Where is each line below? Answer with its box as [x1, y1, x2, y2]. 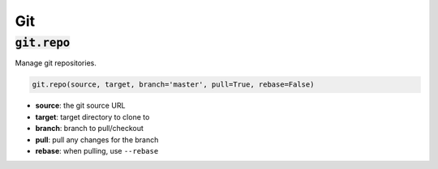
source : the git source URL [35, 101, 126, 111]
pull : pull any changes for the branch [35, 134, 159, 145]
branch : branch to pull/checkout [35, 124, 144, 133]
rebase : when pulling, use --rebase [35, 146, 159, 155]
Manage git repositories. [15, 58, 97, 68]
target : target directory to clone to [35, 112, 150, 121]
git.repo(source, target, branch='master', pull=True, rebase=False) [32, 80, 315, 89]
